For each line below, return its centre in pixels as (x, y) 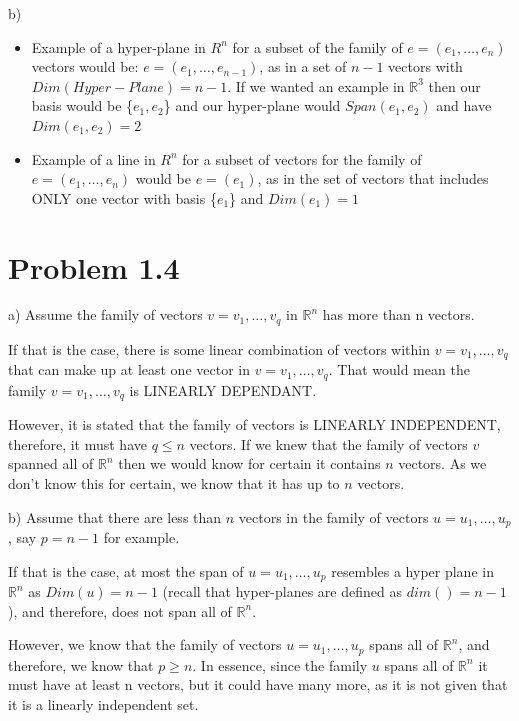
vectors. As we (442, 463)
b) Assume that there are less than (115, 516)
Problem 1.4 (94, 266)
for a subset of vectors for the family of (302, 158)
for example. (141, 537)
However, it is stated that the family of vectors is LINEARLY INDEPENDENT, (254, 424)
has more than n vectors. (398, 314)
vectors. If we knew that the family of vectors (328, 443)
